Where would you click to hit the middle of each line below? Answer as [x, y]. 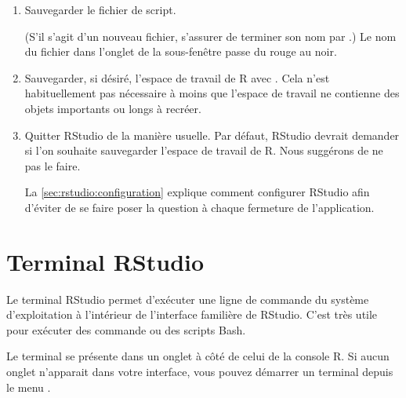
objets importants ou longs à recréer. [113, 108]
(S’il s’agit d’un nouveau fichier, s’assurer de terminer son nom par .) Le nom [210, 36]
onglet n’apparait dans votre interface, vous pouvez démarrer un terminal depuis [200, 372]
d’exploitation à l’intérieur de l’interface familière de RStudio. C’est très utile [192, 314]
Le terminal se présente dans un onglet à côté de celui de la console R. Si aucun [198, 356]
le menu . [29, 387]
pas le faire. [53, 165]
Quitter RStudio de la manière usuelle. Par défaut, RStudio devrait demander [212, 135]
